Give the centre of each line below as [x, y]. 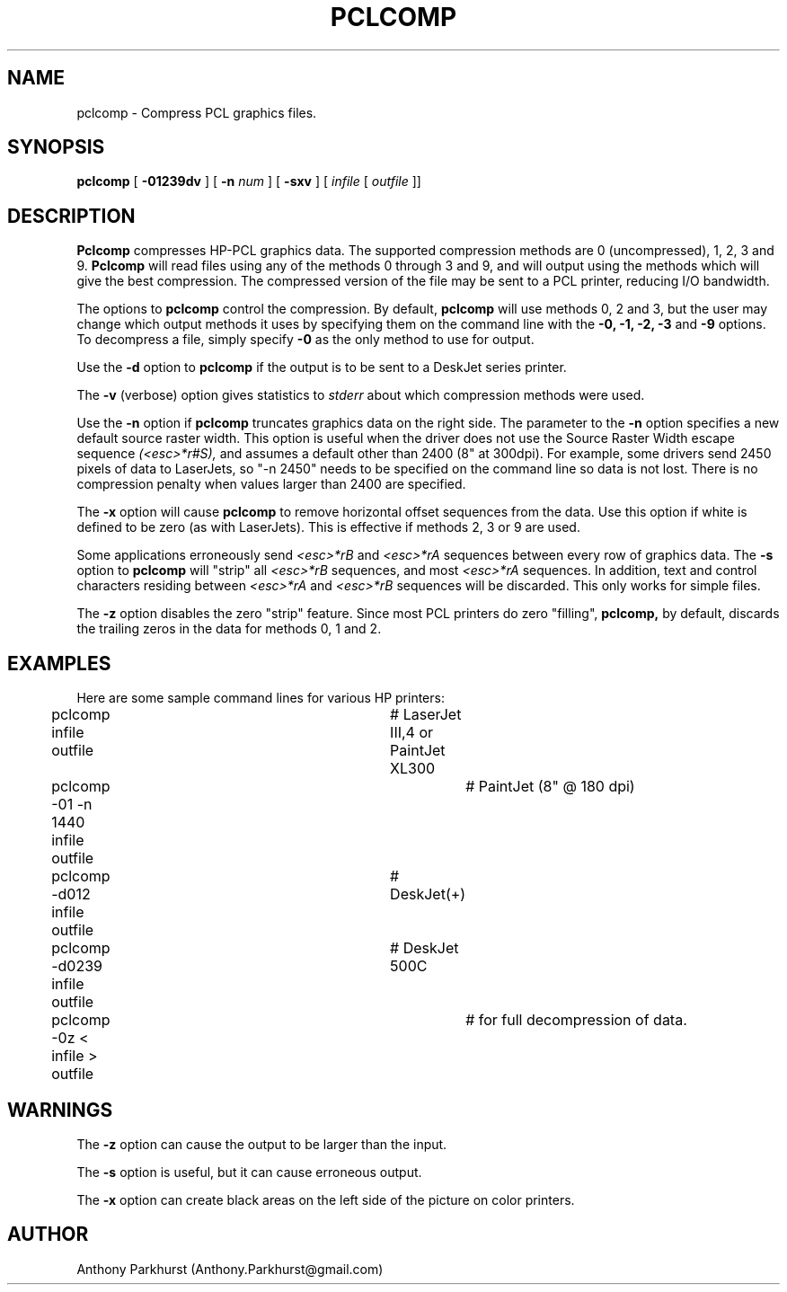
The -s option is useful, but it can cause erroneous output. [249, 1172]
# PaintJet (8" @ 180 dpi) [550, 787]
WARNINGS [60, 1110]
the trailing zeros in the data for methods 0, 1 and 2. [229, 629]
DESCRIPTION [71, 216]
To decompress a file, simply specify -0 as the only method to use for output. [305, 340]
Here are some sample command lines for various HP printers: [261, 698]
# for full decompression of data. [576, 1020]
